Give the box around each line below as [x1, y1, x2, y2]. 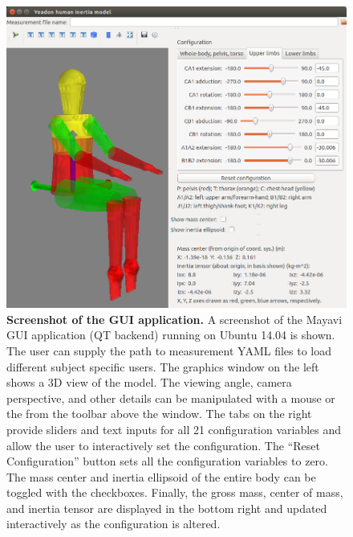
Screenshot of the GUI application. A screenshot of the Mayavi [6, 310, 343, 327]
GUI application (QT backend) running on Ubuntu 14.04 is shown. [6, 326, 335, 343]
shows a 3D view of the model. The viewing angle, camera [6, 374, 292, 391]
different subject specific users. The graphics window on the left [6, 358, 319, 375]
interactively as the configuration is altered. [6, 515, 221, 532]
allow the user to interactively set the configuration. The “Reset [6, 437, 320, 453]
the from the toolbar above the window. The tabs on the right [6, 405, 312, 422]
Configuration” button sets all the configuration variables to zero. [6, 453, 328, 469]
